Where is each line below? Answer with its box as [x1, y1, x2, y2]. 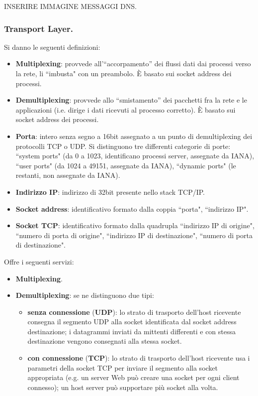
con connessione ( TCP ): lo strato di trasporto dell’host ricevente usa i [27, 353, 250, 363]
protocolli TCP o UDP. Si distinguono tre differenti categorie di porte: [15, 140, 231, 151]
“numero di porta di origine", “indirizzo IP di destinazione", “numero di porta [15, 230, 253, 240]
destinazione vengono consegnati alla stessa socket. [27, 336, 182, 346]
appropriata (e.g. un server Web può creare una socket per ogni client [27, 372, 240, 383]
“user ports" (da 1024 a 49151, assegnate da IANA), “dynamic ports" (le [15, 160, 236, 170]
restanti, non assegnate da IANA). [15, 170, 120, 180]
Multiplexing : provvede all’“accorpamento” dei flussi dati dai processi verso [15, 58, 251, 69]
